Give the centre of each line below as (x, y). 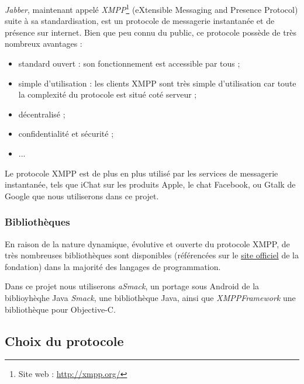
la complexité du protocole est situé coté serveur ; (108, 94)
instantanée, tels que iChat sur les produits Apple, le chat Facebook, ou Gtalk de (150, 184)
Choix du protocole (64, 340)
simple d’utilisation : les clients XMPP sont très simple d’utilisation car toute (157, 83)
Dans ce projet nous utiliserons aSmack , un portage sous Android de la (132, 286)
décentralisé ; (42, 114)
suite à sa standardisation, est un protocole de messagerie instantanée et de (140, 21)
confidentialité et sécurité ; (66, 134)
